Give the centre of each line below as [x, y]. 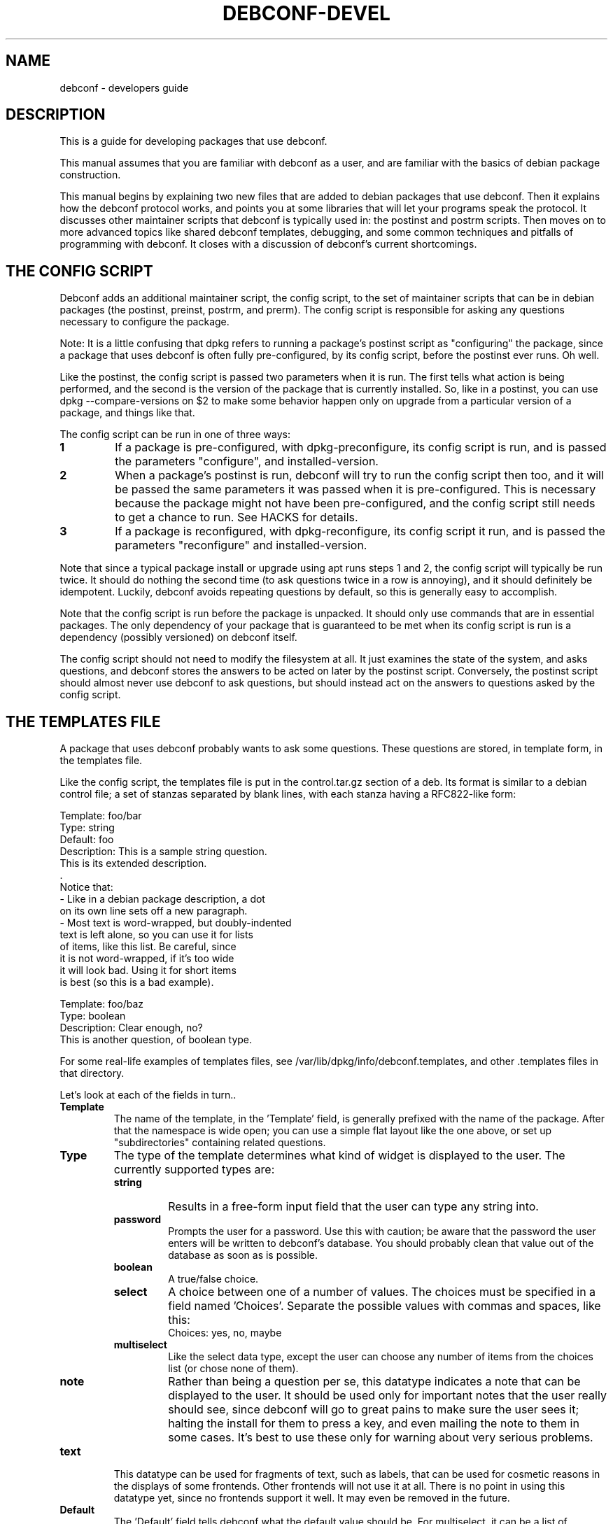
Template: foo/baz [102, 1004]
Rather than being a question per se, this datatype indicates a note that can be [374, 1382]
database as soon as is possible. [243, 1255]
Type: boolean [93, 1016]
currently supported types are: [194, 1170]
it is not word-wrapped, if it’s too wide [147, 959]
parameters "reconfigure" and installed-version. [241, 545]
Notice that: [86, 887]
